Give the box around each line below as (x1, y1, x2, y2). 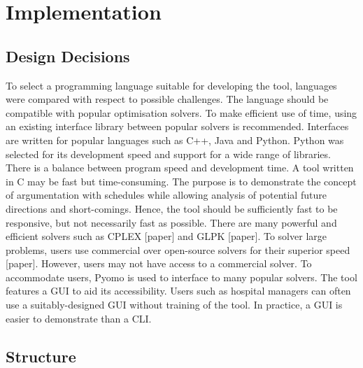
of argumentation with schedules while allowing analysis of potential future (6, 187, 327, 202)
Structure (6, 345, 76, 367)
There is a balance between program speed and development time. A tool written (6, 160, 354, 175)
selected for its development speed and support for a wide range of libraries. (6, 146, 331, 161)
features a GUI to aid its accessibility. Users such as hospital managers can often (6, 283, 351, 298)
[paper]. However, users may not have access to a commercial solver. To (6, 256, 312, 271)
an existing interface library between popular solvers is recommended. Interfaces (6, 119, 349, 134)
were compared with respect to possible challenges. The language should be (6, 92, 329, 106)
